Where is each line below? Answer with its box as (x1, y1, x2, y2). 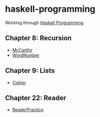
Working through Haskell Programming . (5, 20, 85, 26)
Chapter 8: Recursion (5, 34, 72, 42)
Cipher (12, 80, 26, 86)
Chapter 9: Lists (5, 66, 55, 75)
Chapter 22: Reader (5, 93, 66, 102)
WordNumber (12, 52, 40, 58)
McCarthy (12, 47, 33, 53)
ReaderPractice (12, 107, 44, 113)
